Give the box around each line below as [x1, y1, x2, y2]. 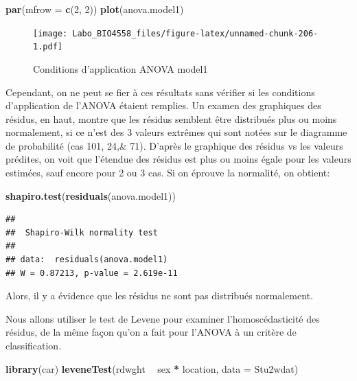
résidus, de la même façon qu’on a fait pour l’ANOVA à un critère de [5, 325, 297, 339]
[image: [33, 28, 68, 38]
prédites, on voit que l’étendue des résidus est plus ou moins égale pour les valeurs [5, 152, 352, 166]
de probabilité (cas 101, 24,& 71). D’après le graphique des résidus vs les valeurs [5, 138, 343, 152]
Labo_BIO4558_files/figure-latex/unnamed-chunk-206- [72, 28, 319, 38]
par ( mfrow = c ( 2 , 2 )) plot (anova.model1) [5, 2, 184, 16]
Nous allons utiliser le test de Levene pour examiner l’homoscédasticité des [5, 311, 320, 325]
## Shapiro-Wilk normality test [5, 227, 158, 238]
